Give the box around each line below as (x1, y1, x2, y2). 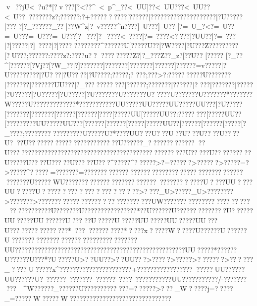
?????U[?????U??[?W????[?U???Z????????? (107, 40, 239, 51)
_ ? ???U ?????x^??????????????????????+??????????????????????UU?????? (4, 264, 245, 274)
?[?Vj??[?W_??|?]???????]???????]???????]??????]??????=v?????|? (26, 60, 227, 70)
